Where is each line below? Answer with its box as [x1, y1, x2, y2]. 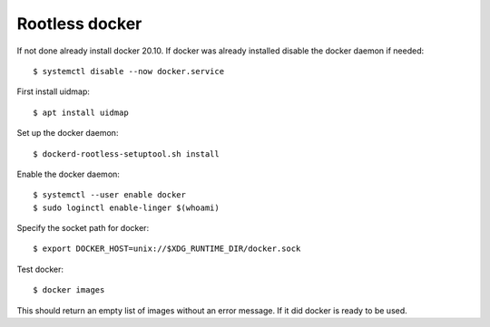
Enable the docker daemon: [16, 168, 120, 179]
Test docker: [16, 264, 64, 274]
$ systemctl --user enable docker [33, 190, 186, 200]
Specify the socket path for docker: [16, 223, 150, 234]
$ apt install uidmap [33, 107, 129, 118]
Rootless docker [16, 14, 142, 34]
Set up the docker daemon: [16, 128, 119, 139]
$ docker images [33, 285, 105, 295]
